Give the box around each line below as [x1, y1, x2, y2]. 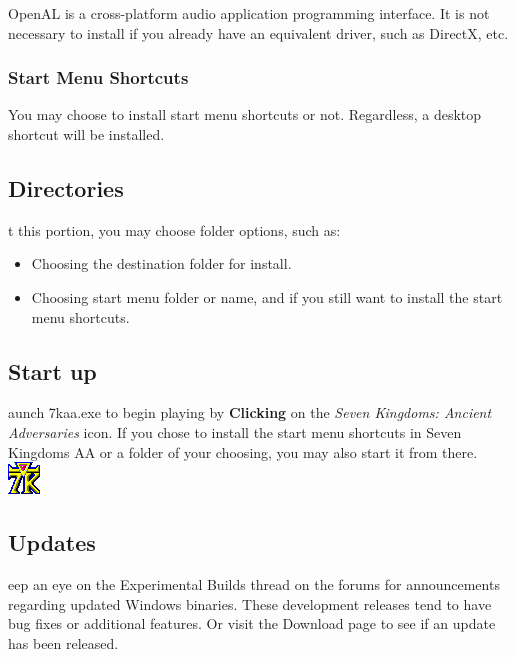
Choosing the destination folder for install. [31, 253, 292, 274]
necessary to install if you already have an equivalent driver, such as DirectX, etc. [8, 22, 509, 43]
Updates [8, 527, 96, 558]
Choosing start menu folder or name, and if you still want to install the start [31, 286, 503, 307]
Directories [8, 172, 124, 203]
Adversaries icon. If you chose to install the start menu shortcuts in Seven [8, 421, 462, 442]
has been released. [8, 632, 119, 653]
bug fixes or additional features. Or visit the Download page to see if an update [8, 613, 496, 634]
